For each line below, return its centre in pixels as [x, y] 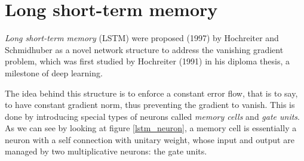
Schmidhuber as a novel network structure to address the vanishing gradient [144, 49]
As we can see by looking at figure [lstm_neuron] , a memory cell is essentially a [151, 128]
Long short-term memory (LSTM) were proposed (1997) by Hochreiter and [142, 38]
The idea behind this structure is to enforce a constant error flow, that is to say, [151, 93]
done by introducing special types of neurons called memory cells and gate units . [153, 116]
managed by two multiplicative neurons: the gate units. [106, 151]
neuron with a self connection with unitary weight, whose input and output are [150, 139]
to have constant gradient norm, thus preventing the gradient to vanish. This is [150, 105]
